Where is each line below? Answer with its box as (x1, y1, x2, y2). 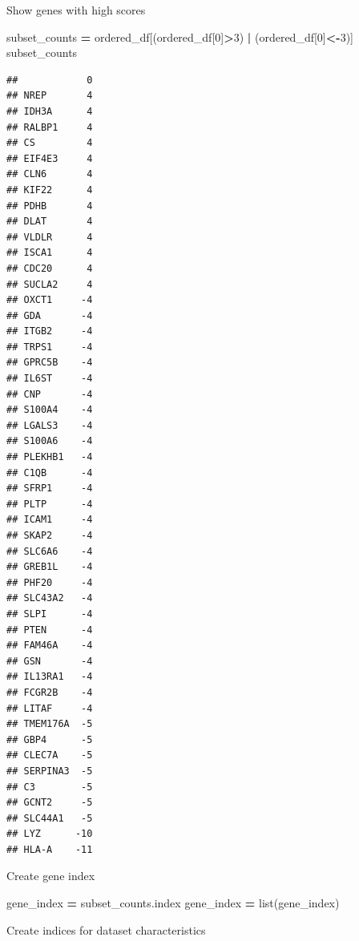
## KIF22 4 (6, 184, 93, 196)
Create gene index (6, 867, 95, 884)
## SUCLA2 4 (6, 278, 93, 290)
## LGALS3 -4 (6, 419, 93, 431)
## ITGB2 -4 (6, 325, 93, 337)
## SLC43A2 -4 (6, 592, 93, 604)
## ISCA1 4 (6, 247, 93, 259)
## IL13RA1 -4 (6, 671, 93, 683)
